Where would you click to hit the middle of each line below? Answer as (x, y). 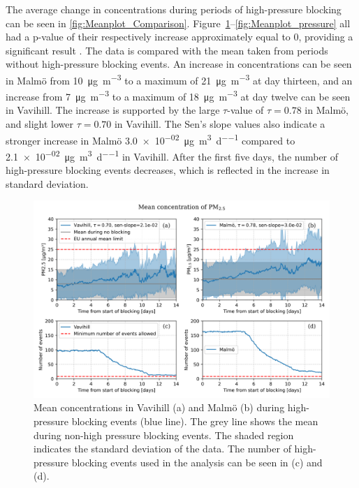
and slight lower (39, 124)
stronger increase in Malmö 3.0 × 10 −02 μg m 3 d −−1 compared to (151, 139)
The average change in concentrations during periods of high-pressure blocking (174, 9)
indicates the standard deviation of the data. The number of (162, 449)
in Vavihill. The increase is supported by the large (113, 110)
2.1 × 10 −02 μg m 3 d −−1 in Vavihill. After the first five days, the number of (172, 155)
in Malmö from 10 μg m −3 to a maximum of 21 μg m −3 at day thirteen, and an (179, 79)
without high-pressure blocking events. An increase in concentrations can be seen (179, 64)
